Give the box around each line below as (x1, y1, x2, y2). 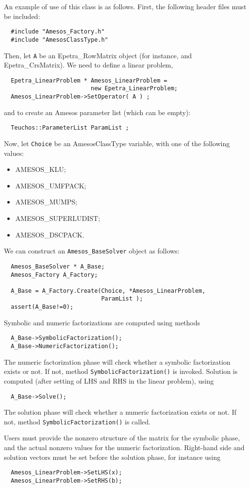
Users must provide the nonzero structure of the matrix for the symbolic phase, (4, 433, 240, 443)
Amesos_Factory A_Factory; (11, 271, 98, 278)
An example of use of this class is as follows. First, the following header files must (4, 1, 247, 11)
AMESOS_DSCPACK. (15, 229, 84, 239)
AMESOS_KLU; (15, 164, 66, 174)
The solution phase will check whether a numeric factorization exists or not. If (4, 407, 236, 417)
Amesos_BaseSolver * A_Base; (11, 263, 105, 270)
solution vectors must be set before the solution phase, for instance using (4, 452, 220, 462)
